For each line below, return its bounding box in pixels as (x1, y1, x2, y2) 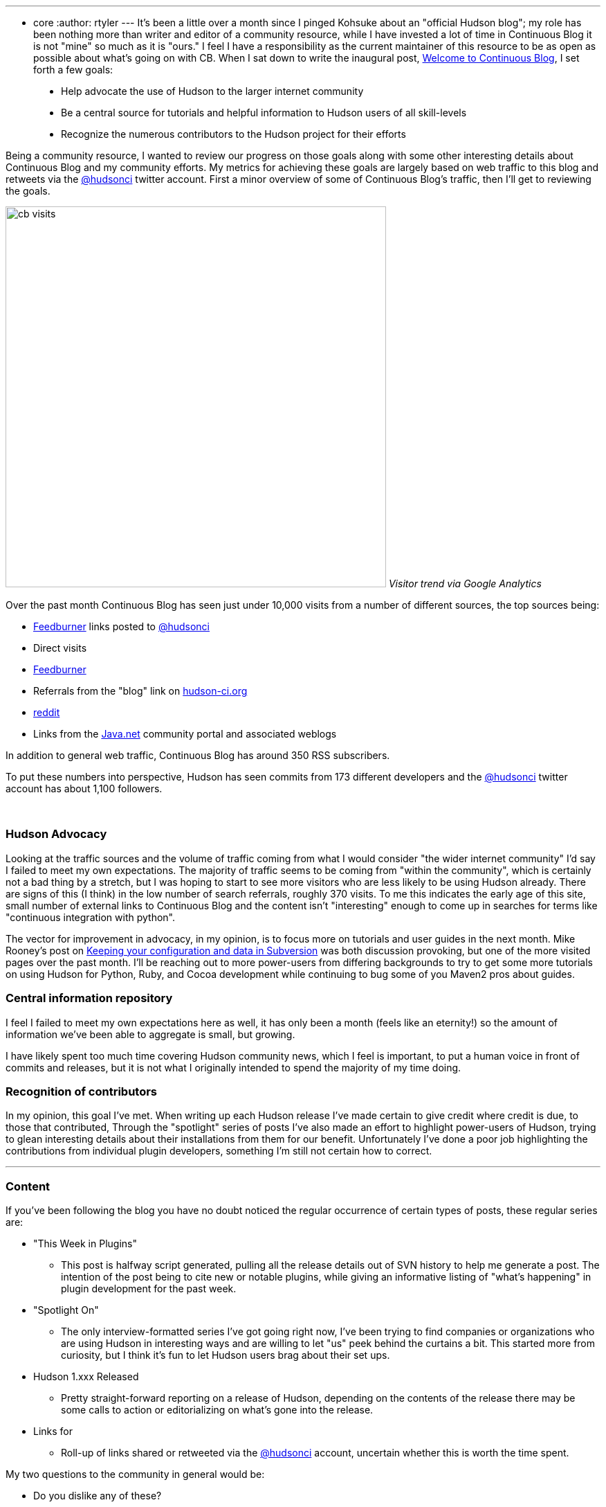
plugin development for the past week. (61, 1283, 237, 1294)
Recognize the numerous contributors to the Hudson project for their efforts (61, 128, 406, 140)
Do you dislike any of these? (33, 1490, 162, 1501)
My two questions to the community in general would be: (6, 1468, 265, 1480)
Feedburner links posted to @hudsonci (33, 621, 210, 632)
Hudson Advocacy (6, 827, 107, 841)
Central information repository (6, 991, 173, 1006)
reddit (33, 706, 60, 718)
